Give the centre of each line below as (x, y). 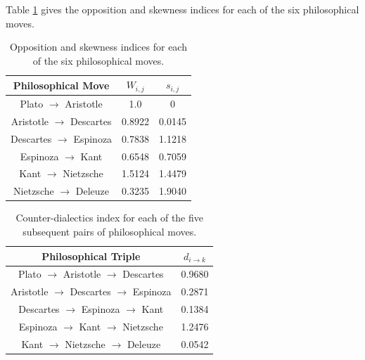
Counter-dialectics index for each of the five (109, 218)
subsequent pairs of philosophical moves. (110, 231)
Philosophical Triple (91, 256)
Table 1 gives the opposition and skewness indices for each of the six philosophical (182, 9)
